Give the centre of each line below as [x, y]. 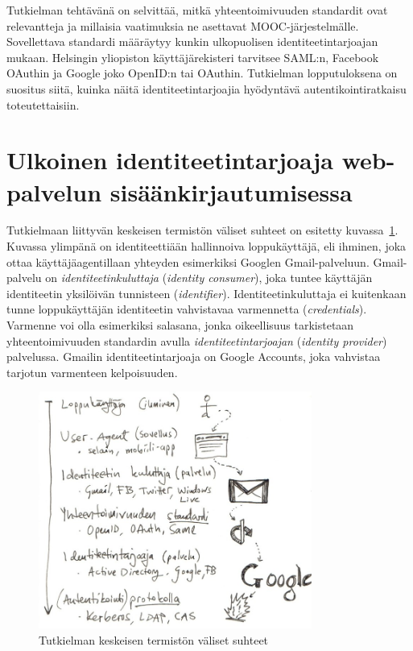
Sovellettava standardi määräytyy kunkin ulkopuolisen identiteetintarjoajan [192, 41]
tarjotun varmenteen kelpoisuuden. [92, 372]
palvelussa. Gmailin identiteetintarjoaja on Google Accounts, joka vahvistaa [194, 357]
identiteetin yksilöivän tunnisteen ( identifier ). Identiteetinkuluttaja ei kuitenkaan [206, 293]
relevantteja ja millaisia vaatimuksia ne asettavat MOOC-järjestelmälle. [183, 25]
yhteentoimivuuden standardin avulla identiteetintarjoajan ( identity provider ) [197, 340]
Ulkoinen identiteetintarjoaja [170, 160]
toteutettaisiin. [43, 104]
